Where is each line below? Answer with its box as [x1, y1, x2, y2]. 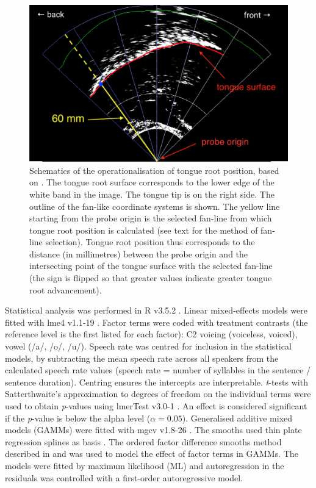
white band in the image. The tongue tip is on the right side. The [29, 187, 275, 200]
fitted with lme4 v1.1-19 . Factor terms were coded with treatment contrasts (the [5, 315, 308, 328]
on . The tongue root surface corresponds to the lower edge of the [29, 176, 275, 188]
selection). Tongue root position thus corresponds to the [45, 235, 255, 248]
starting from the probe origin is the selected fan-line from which [29, 212, 272, 224]
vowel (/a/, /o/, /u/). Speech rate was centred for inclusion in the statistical [5, 340, 292, 353]
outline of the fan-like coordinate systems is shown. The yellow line [29, 199, 280, 212]
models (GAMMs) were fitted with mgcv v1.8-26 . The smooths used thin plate [5, 423, 302, 436]
